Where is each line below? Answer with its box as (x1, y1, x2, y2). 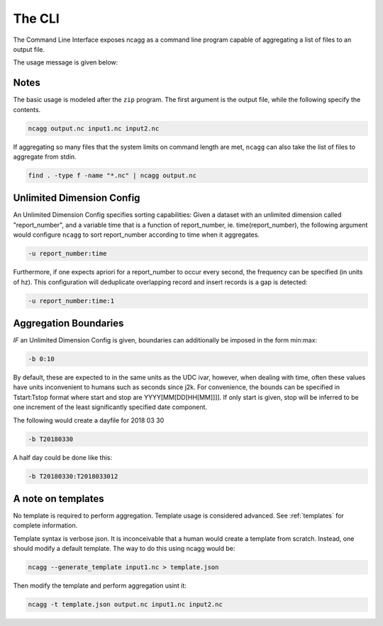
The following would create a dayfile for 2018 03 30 (13, 415, 165, 425)
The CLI (13, 11, 60, 26)
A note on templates (13, 493, 104, 505)
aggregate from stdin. (13, 152, 77, 161)
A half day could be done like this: (13, 453, 113, 462)
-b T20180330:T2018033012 (28, 472, 118, 480)
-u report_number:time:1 (28, 296, 115, 305)
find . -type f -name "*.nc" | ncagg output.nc (28, 171, 196, 179)
